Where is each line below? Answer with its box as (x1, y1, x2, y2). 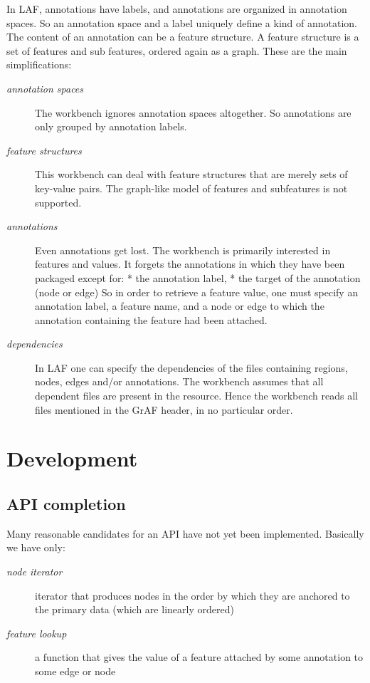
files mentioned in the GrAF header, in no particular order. (35, 402, 293, 417)
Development (6, 444, 138, 473)
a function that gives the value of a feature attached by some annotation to (35, 650, 364, 664)
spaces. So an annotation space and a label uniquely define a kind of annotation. (6, 15, 358, 30)
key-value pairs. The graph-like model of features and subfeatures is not (35, 180, 348, 195)
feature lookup (6, 625, 67, 640)
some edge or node (35, 663, 116, 678)
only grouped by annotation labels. (35, 119, 187, 134)
